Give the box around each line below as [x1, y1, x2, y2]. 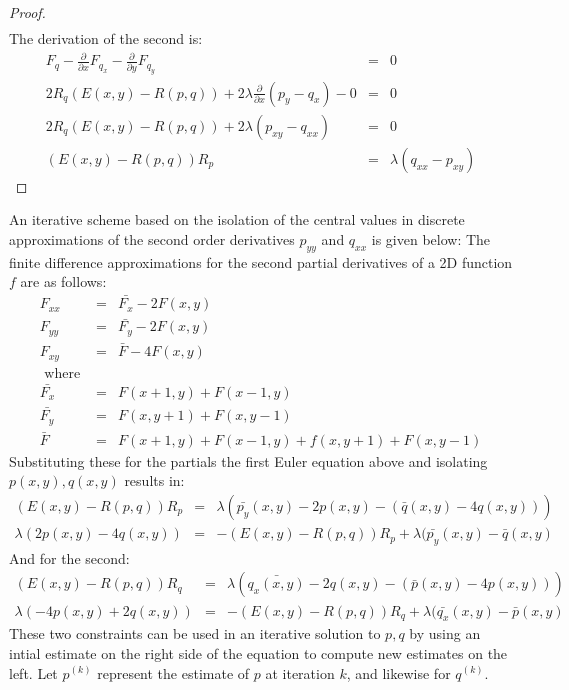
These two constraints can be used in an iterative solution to [9, 623, 381, 644]
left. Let [9, 662, 58, 683]
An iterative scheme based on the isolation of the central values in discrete [9, 209, 465, 230]
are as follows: [20, 271, 107, 292]
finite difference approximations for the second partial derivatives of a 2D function [9, 251, 513, 272]
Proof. [9, 2, 46, 22]
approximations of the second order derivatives [9, 228, 295, 249]
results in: [124, 470, 185, 491]
